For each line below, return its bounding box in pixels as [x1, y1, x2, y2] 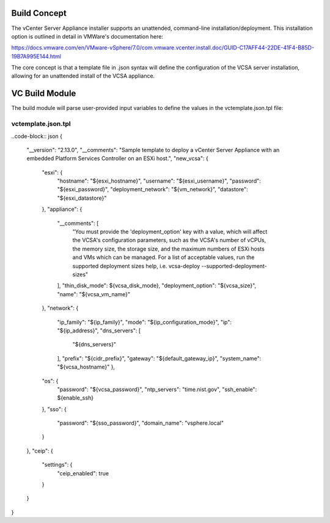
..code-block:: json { [11, 132, 63, 140]
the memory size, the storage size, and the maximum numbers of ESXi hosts [72, 245, 265, 252]
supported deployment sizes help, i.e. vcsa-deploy [72, 262, 200, 269]
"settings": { [42, 461, 73, 469]
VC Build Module [11, 89, 76, 99]
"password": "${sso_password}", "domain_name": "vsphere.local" [57, 419, 224, 427]
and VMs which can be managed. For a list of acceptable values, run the [72, 254, 255, 261]
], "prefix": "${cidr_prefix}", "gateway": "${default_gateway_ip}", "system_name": [57, 354, 262, 362]
